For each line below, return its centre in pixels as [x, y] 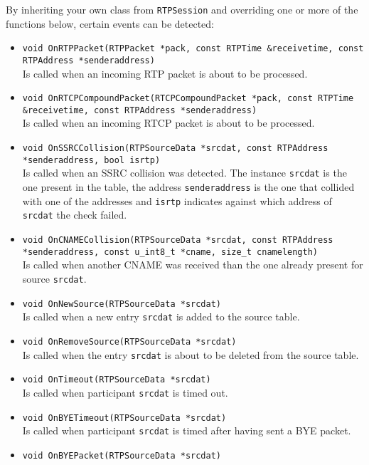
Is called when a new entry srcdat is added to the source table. [161, 317]
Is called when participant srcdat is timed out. [125, 392]
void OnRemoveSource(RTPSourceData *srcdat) [129, 341]
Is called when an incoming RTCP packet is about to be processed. [169, 123]
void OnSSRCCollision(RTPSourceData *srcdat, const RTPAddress [175, 148]
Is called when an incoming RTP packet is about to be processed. [165, 73]
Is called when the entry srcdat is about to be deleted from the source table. [191, 354]
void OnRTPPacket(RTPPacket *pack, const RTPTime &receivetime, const [193, 49]
